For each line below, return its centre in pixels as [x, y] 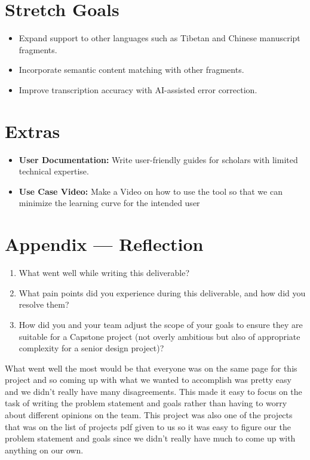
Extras [33, 131]
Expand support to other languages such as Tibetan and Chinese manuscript [159, 38]
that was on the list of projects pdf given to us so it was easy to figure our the [148, 426]
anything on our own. [44, 450]
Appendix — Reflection [104, 244]
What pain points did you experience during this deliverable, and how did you [162, 292]
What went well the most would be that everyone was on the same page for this [151, 368]
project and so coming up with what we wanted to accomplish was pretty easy [148, 380]
